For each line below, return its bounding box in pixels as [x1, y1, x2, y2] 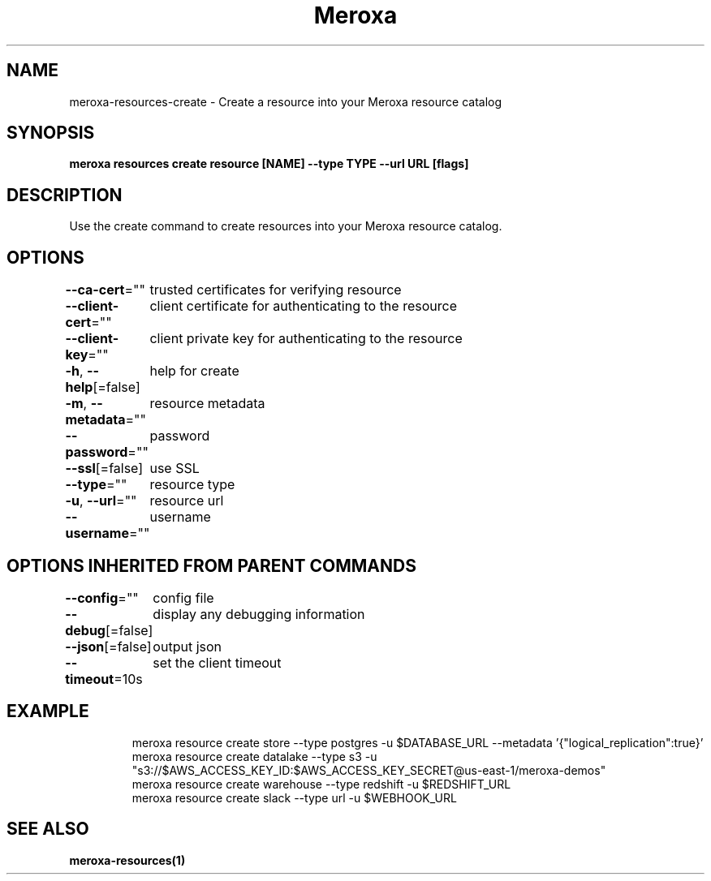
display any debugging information [153, 605, 365, 622]
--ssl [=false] [65, 460, 144, 477]
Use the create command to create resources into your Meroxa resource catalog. [69, 219, 502, 234]
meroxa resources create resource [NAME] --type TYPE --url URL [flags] [69, 157, 469, 171]
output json [153, 638, 222, 655]
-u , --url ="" [65, 492, 137, 509]
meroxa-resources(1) [69, 853, 186, 867]
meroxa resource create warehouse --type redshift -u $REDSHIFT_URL [131, 776, 511, 791]
